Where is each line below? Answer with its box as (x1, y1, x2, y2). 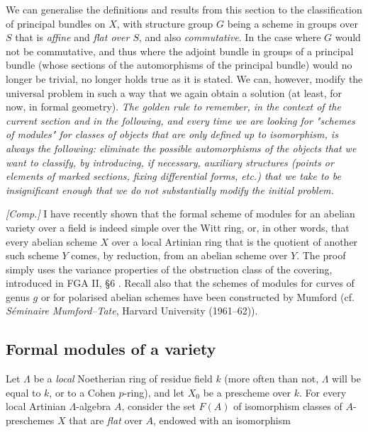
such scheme (6, 248, 59, 263)
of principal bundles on (6, 16, 106, 30)
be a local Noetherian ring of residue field (33, 371, 213, 386)
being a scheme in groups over (227, 16, 358, 30)
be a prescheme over (203, 385, 291, 399)
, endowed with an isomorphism (153, 413, 291, 428)
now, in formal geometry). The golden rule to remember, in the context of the (6, 99, 341, 114)
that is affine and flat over (15, 30, 130, 45)
